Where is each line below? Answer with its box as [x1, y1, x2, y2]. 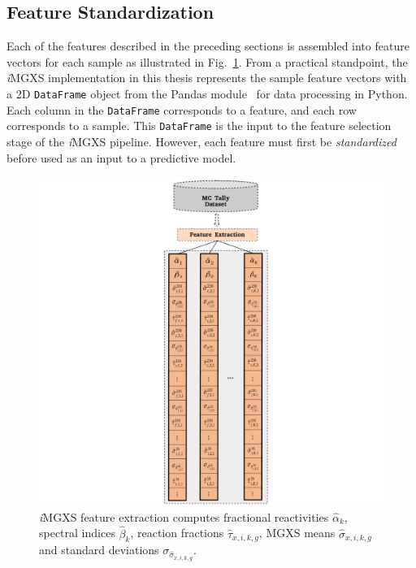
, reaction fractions [130, 524, 224, 541]
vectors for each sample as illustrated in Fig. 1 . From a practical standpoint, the [6, 53, 408, 70]
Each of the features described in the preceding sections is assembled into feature [6, 37, 409, 54]
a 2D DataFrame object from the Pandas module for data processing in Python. [6, 85, 408, 102]
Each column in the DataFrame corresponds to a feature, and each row [6, 101, 357, 118]
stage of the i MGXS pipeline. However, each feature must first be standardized [6, 132, 396, 150]
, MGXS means [258, 524, 336, 541]
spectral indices [39, 524, 115, 541]
